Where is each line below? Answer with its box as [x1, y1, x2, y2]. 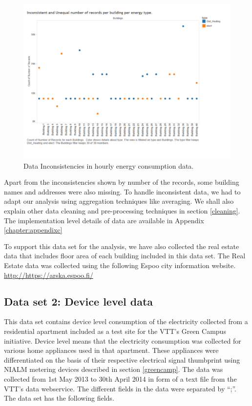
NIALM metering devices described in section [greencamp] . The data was [4, 364, 223, 374]
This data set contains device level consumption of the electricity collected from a [4, 316, 248, 327]
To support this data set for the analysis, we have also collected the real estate [4, 241, 239, 251]
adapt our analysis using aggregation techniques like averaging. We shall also [4, 196, 234, 206]
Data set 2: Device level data [4, 293, 153, 309]
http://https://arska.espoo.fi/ [4, 270, 93, 280]
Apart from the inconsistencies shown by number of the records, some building [4, 177, 239, 187]
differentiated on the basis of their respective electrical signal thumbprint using [4, 354, 240, 365]
